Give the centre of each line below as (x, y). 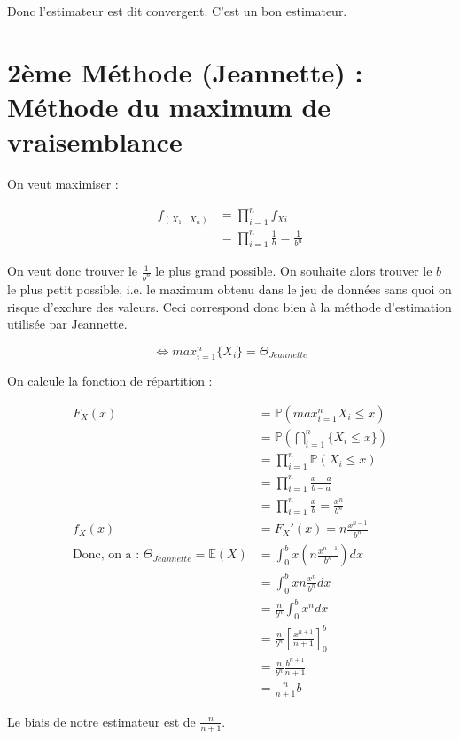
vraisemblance (95, 141)
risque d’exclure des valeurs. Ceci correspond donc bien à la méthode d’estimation (229, 306)
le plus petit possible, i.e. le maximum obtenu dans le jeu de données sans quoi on (229, 289)
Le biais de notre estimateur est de (101, 721)
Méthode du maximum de (169, 106)
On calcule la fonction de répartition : (110, 381)
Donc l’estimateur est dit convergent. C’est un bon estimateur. (177, 11)
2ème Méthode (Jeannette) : (185, 71)
